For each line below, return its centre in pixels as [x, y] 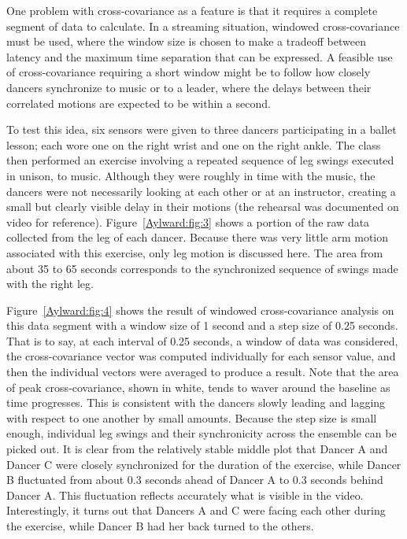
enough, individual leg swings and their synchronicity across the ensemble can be [202, 433]
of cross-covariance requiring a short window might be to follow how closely [189, 72]
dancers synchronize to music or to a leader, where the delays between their [189, 87]
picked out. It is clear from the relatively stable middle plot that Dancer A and [197, 449]
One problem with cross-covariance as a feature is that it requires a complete [192, 10]
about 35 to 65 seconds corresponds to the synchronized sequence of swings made [202, 268]
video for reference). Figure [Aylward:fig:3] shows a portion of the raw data [188, 222]
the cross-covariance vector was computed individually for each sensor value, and [201, 356]
